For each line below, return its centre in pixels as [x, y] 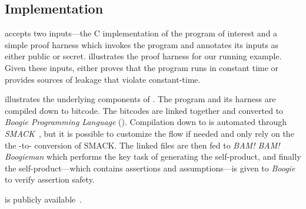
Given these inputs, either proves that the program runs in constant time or [142, 67]
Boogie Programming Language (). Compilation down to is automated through [146, 122]
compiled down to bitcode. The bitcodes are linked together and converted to [144, 110]
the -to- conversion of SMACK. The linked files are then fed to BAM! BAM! [142, 145]
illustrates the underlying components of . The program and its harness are [140, 99]
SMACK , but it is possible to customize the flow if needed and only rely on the [149, 133]
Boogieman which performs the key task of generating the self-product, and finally [153, 156]
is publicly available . [44, 199]
